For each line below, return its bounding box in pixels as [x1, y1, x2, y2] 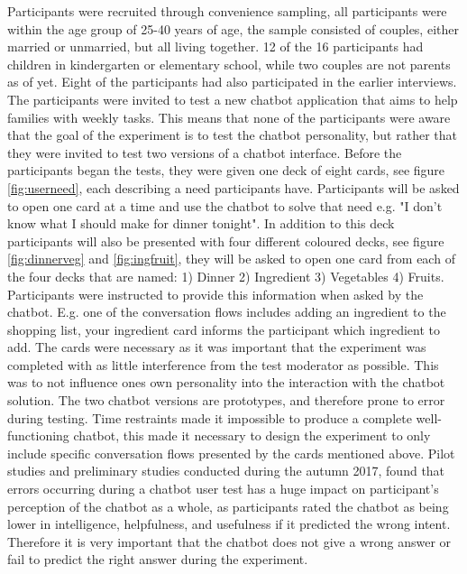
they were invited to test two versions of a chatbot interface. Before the [7, 143, 402, 162]
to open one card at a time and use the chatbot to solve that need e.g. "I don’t [7, 196, 443, 215]
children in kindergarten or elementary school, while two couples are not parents [7, 54, 451, 73]
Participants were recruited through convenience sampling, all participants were [7, 2, 447, 20]
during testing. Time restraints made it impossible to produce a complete [7, 408, 412, 427]
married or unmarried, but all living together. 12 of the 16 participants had [7, 37, 424, 56]
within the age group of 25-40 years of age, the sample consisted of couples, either [7, 19, 459, 38]
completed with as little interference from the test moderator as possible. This [7, 355, 439, 374]
